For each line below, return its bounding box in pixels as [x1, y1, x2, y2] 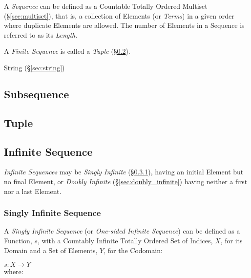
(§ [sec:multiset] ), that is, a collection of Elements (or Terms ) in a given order [4, 10, 234, 21]
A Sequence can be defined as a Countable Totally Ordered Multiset [4, 1, 208, 11]
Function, [4, 235, 32, 245]
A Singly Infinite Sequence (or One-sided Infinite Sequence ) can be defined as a [4, 226, 240, 236]
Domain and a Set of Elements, [4, 245, 98, 255]
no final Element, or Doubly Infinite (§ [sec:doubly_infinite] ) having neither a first [4, 176, 248, 186]
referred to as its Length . [4, 29, 78, 40]
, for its [220, 235, 243, 245]
